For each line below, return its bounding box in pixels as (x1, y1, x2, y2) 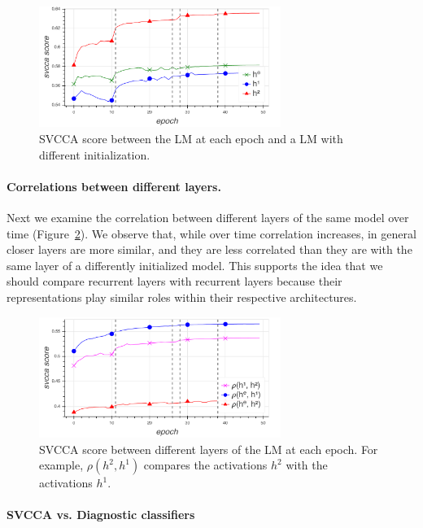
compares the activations (143, 456, 268, 473)
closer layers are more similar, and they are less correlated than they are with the (7, 241, 412, 258)
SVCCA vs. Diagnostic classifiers (7, 506, 195, 523)
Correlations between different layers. (7, 177, 221, 194)
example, (39, 456, 84, 473)
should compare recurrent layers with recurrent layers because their (7, 273, 342, 290)
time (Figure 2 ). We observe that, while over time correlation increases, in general (7, 225, 416, 242)
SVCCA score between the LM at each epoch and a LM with (39, 129, 343, 146)
